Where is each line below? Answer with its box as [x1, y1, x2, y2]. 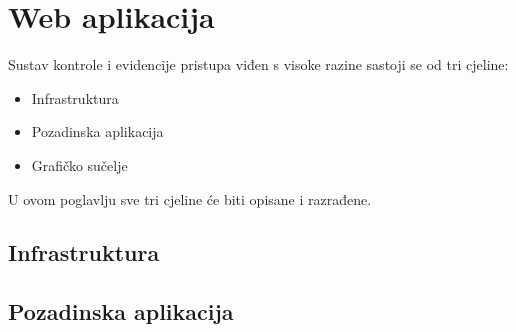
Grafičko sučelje [31, 154, 128, 175]
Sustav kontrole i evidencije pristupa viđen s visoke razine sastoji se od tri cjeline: [8, 54, 509, 75]
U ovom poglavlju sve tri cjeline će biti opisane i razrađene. [8, 188, 372, 209]
